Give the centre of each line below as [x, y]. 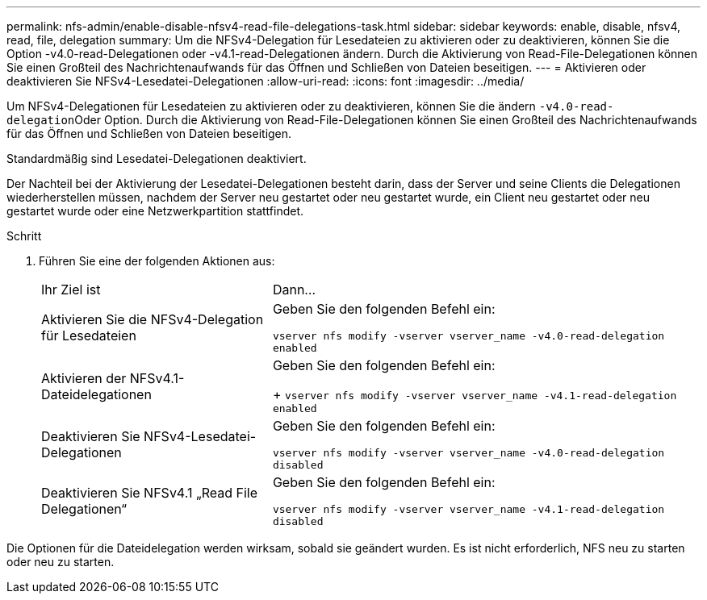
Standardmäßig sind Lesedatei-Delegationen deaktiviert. [157, 158]
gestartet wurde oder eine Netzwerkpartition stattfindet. [155, 211]
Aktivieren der [84, 378]
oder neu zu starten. [61, 562]
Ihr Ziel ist [71, 290]
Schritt [24, 236]
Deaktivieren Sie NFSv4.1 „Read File [149, 493]
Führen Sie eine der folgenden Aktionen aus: [157, 261]
